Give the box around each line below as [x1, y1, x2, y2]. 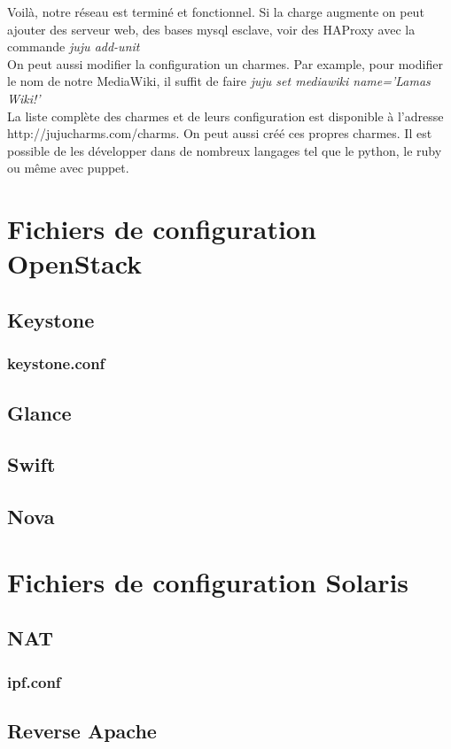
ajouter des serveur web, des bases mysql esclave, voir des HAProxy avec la [7, 19, 416, 38]
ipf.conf [7, 670, 61, 692]
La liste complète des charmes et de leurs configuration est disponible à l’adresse [7, 106, 444, 125]
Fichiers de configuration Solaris [7, 563, 409, 599]
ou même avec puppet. [7, 158, 129, 177]
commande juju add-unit [7, 37, 140, 56]
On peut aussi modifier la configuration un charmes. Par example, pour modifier [7, 54, 443, 73]
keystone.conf [7, 352, 105, 374]
